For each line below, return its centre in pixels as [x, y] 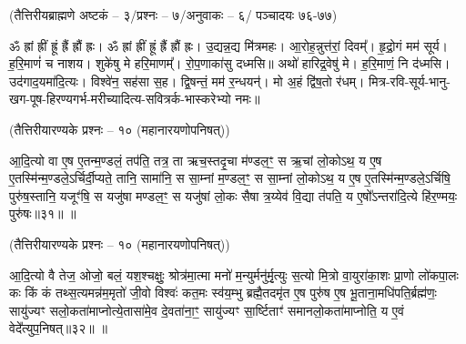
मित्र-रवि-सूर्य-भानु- [410, 81]
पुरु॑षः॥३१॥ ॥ [43, 213]
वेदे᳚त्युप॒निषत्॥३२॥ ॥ [58, 328]
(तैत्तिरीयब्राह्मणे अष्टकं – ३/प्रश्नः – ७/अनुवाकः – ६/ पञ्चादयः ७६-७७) [173, 15]
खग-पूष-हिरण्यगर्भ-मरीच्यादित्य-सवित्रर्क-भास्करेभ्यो [120, 99]
